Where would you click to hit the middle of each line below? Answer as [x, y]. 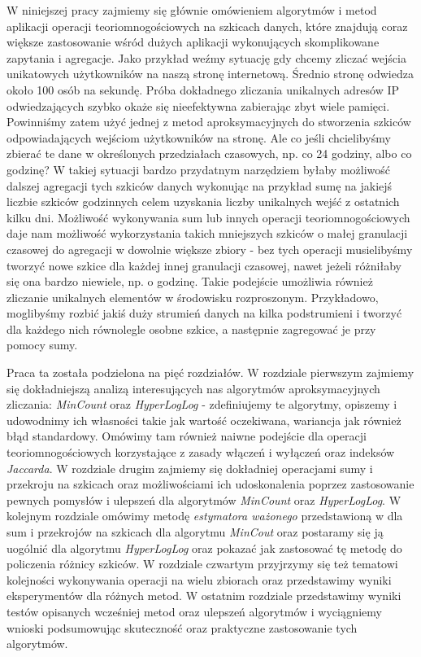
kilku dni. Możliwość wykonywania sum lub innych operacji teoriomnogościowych [208, 217]
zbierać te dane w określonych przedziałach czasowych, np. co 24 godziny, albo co [209, 153]
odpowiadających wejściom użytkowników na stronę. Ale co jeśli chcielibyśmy [199, 137]
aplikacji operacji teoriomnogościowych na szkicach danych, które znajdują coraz [207, 26]
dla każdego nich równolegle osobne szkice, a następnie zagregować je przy [191, 328]
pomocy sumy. [42, 345]
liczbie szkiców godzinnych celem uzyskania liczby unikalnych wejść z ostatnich [203, 201]
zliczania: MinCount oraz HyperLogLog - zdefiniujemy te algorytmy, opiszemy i [202, 404]
